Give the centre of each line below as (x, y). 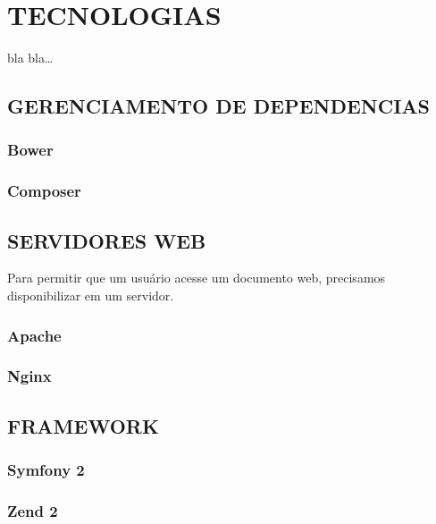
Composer (44, 191)
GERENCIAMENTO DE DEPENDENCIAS (219, 106)
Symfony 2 (46, 469)
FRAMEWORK (83, 425)
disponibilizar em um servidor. (91, 295)
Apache (34, 335)
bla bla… (30, 58)
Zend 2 (33, 510)
